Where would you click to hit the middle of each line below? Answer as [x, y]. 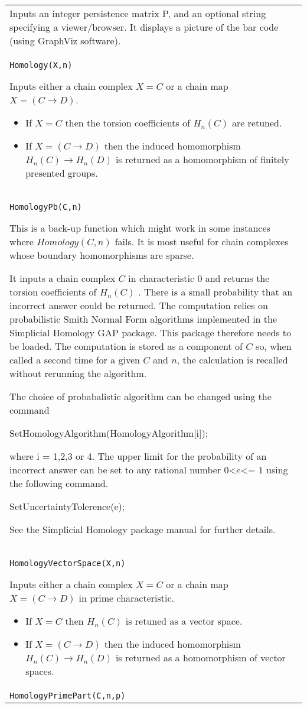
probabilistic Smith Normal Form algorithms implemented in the [143, 319]
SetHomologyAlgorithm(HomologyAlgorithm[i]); [109, 433]
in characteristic [161, 278]
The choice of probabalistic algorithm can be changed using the [141, 396]
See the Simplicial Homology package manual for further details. [143, 529]
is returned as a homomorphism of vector [200, 657]
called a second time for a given [75, 360]
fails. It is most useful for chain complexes [202, 241]
